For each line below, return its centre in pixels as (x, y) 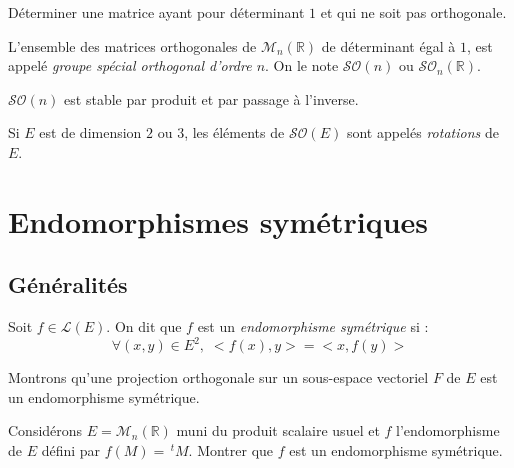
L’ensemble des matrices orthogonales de (132, 45)
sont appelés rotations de (422, 132)
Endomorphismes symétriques (218, 220)
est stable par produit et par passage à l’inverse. (211, 98)
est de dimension (90, 132)
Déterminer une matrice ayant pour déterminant (156, 12)
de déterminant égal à (388, 45)
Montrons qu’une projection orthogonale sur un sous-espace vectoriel (218, 377)
